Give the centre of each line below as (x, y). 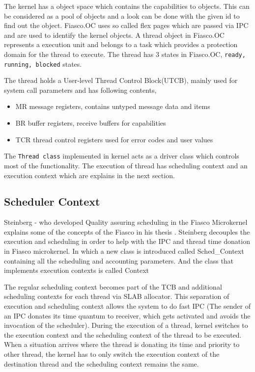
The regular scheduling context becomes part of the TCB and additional (113, 286)
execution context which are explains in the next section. (89, 175)
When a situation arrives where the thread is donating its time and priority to (122, 344)
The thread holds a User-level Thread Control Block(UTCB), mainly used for (121, 80)
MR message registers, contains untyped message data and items (113, 106)
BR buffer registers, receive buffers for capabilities (91, 123)
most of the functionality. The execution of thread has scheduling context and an (126, 165)
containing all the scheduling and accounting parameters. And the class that (119, 260)
